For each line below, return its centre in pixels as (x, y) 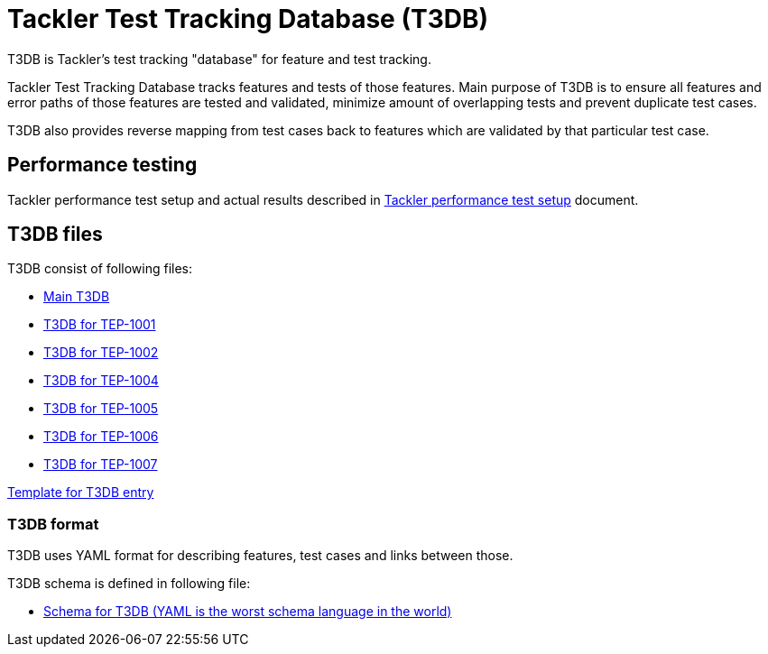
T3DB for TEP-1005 (101, 409)
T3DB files (55, 235)
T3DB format (53, 524)
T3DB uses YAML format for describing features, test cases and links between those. (260, 556)
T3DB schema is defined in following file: (129, 584)
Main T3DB (77, 297)
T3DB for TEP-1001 (100, 325)
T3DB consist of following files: (100, 269)
